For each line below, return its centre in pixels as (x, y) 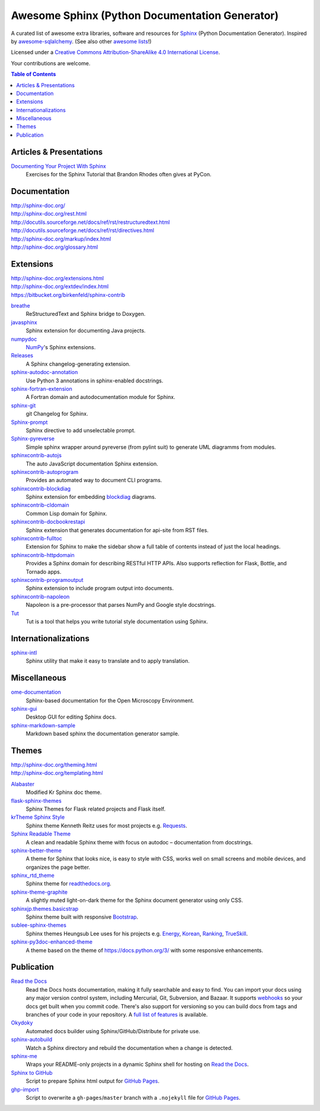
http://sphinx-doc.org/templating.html (57, 773)
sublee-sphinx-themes (39, 925)
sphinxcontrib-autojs (36, 455)
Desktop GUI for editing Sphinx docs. (71, 717)
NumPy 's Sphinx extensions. (61, 347)
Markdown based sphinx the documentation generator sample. (103, 734)
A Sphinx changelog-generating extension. (78, 364)
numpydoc (24, 339)
